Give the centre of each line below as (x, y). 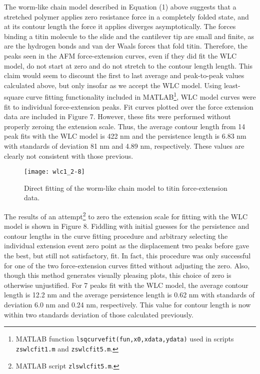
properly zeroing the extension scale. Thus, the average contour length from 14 (125, 126)
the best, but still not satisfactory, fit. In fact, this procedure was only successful (127, 256)
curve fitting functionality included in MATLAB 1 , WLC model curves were (141, 96)
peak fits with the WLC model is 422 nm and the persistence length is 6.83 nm (125, 136)
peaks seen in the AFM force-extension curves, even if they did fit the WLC (120, 55)
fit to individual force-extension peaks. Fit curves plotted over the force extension (129, 106)
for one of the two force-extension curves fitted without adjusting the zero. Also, (127, 265)
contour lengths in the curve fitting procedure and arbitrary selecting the (116, 236)
